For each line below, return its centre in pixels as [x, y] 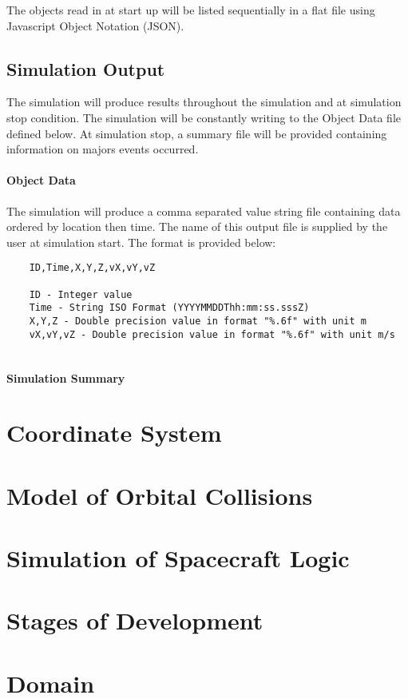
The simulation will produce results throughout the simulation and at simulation [204, 102]
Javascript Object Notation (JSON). [95, 25]
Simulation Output [86, 68]
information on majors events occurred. [103, 149]
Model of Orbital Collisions [160, 495]
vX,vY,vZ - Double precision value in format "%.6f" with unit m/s [212, 334]
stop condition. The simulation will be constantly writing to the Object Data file [204, 117]
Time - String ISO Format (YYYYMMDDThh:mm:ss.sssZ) [169, 308]
